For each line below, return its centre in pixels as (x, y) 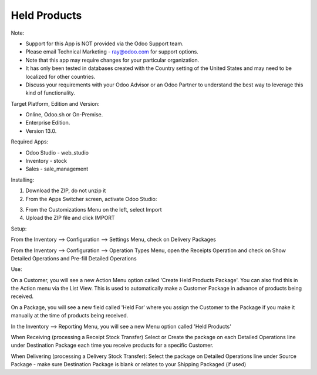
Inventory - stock (46, 161)
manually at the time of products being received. (70, 316)
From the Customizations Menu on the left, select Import (94, 209)
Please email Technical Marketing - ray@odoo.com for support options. (112, 52)
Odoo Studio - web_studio (57, 152)
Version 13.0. (41, 131)
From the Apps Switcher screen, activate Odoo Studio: (91, 199)
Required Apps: (30, 142)
